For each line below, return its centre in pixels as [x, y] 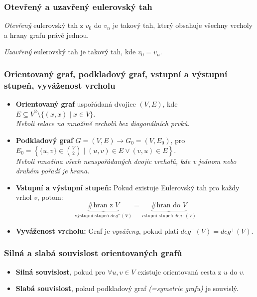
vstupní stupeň [157, 216]
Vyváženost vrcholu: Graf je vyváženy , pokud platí [97, 230]
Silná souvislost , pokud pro [61, 271]
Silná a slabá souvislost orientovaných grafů [93, 253]
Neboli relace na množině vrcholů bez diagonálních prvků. [103, 123]
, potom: [50, 197]
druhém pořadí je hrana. [53, 171]
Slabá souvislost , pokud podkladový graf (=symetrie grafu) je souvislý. [127, 288]
